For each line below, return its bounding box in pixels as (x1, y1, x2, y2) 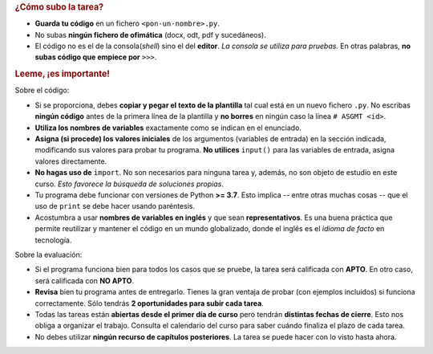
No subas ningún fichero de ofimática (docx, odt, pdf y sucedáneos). (34, 30, 266, 39)
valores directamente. (34, 157, 107, 166)
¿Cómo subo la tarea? (14, 2, 104, 12)
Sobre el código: (14, 85, 70, 96)
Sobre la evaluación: (14, 250, 83, 259)
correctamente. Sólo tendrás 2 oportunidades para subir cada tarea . (34, 298, 264, 308)
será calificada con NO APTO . (34, 275, 134, 285)
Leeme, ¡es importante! (14, 68, 110, 79)
